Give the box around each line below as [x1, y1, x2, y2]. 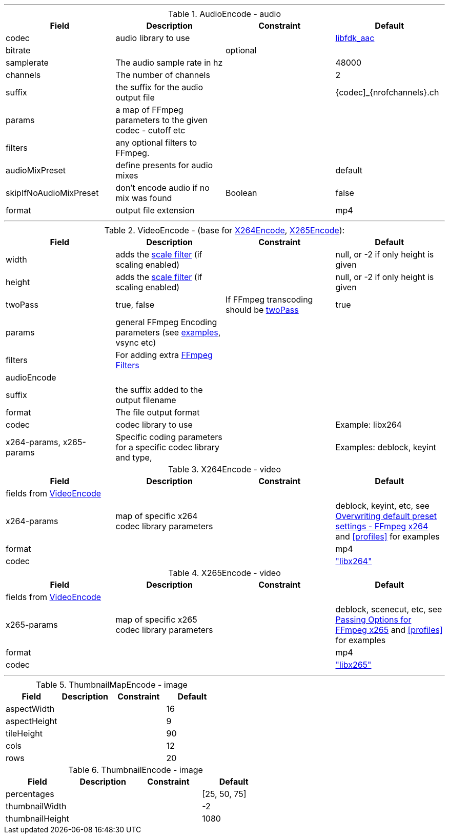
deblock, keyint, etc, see [335, 501, 430, 511]
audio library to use [115, 33, 190, 43]
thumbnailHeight [6, 813, 69, 824]
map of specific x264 [115, 511, 198, 521]
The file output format [115, 407, 200, 417]
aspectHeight [6, 716, 57, 726]
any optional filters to [115, 137, 197, 148]
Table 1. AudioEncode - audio [168, 9, 281, 19]
